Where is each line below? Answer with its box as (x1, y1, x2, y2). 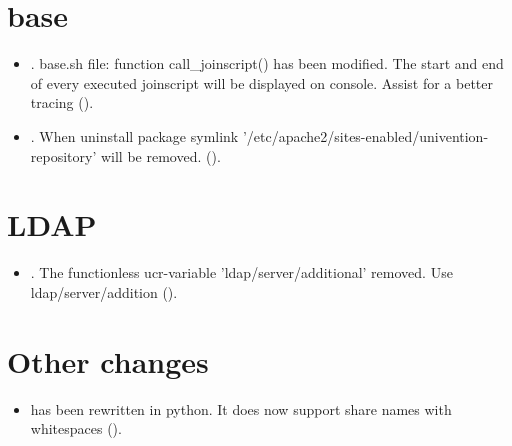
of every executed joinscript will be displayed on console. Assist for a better (30, 72, 494, 93)
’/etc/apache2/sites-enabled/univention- (242, 125, 489, 146)
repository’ (30, 145, 97, 166)
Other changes (7, 340, 209, 381)
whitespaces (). (30, 418, 122, 439)
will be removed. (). (100, 145, 221, 166)
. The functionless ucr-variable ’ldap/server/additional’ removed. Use (30, 262, 453, 283)
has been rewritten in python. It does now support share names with (30, 398, 452, 419)
